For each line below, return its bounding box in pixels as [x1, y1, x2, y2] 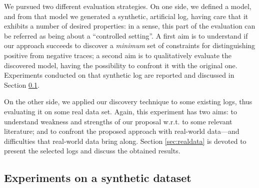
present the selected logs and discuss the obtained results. [4, 145, 180, 156]
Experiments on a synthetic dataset [4, 170, 191, 185]
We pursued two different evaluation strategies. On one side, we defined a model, [4, 1, 251, 11]
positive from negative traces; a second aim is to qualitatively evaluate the [4, 50, 231, 60]
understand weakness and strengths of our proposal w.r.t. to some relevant [4, 116, 232, 126]
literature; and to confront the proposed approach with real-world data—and [4, 126, 239, 136]
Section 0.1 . [4, 79, 39, 90]
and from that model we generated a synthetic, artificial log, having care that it [4, 11, 248, 21]
